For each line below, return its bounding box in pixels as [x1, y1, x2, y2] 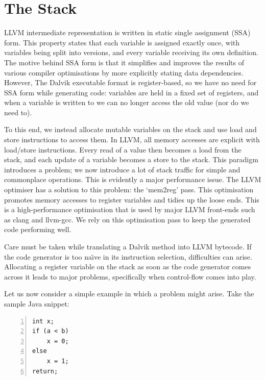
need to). [4, 107, 32, 117]
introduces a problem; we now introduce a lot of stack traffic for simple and [4, 164, 240, 174]
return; [32, 367, 58, 375]
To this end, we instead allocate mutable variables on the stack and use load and [4, 124, 257, 135]
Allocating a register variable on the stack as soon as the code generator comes [4, 261, 251, 272]
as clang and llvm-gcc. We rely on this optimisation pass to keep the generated [4, 214, 251, 224]
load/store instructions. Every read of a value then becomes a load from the [4, 144, 242, 155]
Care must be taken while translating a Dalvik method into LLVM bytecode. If [4, 241, 252, 251]
